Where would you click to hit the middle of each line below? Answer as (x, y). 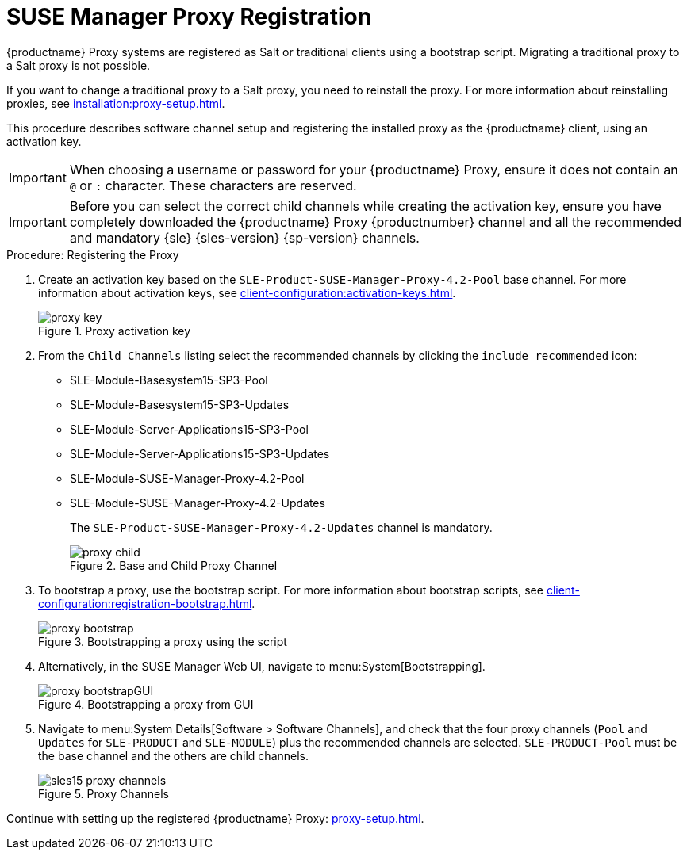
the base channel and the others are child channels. (174, 755)
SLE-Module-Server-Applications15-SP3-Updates (200, 453)
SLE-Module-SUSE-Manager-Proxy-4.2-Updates (198, 503)
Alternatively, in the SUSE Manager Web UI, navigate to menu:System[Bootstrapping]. (262, 666)
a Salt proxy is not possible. (79, 65)
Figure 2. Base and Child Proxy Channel (174, 565)
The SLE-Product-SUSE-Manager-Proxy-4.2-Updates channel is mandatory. (281, 527)
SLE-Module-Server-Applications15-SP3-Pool (189, 429)
